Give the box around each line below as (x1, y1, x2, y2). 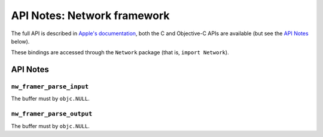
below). (11, 38, 30, 45)
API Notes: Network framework (11, 9, 170, 22)
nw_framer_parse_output (11, 110, 93, 118)
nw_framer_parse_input (11, 83, 89, 91)
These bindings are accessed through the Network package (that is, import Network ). (11, 49, 230, 56)
